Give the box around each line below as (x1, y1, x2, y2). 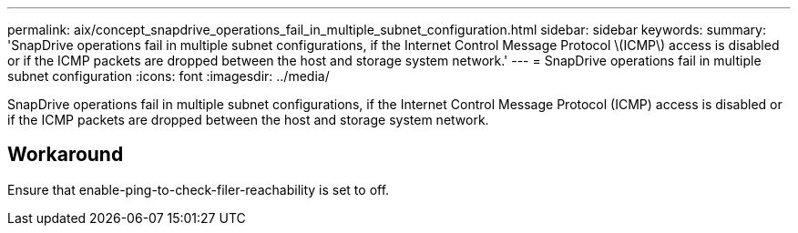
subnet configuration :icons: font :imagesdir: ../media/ (7, 68, 330, 84)
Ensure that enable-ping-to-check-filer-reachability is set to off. (7, 181, 390, 198)
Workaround (7, 143, 124, 167)
